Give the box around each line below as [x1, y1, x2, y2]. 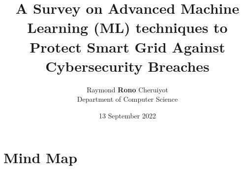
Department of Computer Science [77, 94, 178, 104]
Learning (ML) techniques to [27, 17, 228, 37]
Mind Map [3, 147, 78, 168]
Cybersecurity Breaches [45, 56, 210, 76]
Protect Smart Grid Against [30, 36, 225, 57]
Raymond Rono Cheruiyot [87, 84, 168, 94]
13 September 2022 [99, 110, 156, 120]
